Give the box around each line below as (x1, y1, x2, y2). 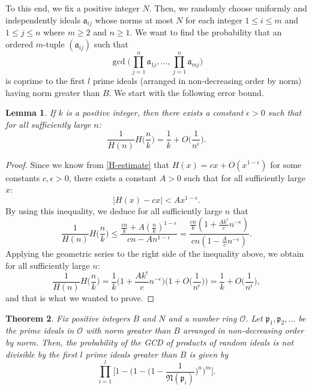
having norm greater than (5, 86, 100, 98)
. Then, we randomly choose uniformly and (149, 2, 307, 14)
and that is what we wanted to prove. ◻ (5, 292, 155, 304)
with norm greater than (86, 324, 171, 337)
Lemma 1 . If (5, 106, 56, 119)
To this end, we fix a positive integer (5, 2, 140, 14)
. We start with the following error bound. (109, 86, 264, 98)
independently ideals (5, 13, 80, 26)
